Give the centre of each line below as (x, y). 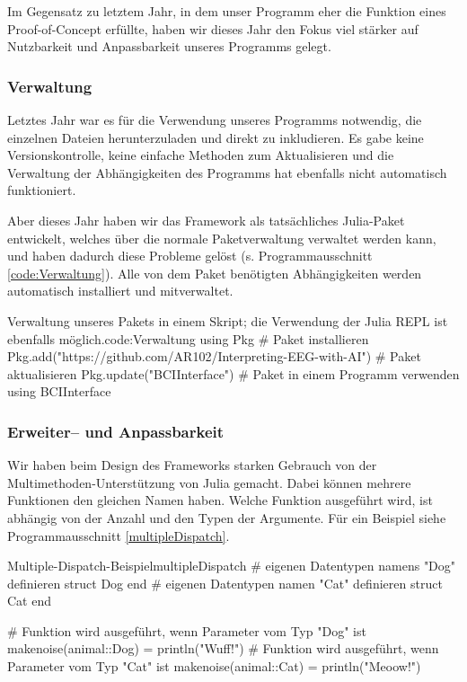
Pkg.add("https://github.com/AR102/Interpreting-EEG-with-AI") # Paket (214, 356)
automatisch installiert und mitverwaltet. (120, 291)
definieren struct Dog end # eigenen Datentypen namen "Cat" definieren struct (225, 583)
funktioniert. (42, 190)
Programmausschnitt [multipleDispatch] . (119, 535)
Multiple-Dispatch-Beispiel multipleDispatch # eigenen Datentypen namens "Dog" (232, 566)
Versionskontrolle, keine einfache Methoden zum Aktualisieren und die (201, 155)
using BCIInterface (59, 391)
